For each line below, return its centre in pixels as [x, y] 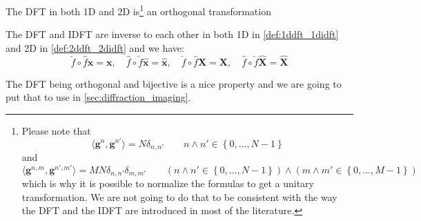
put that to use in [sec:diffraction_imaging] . [98, 97]
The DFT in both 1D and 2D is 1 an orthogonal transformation [138, 10]
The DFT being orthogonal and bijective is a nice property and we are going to [174, 83]
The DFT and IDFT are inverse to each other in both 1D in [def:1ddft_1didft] [172, 34]
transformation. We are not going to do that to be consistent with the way [179, 196]
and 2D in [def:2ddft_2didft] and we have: [95, 47]
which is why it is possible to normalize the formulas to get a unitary [168, 183]
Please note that [56, 130]
